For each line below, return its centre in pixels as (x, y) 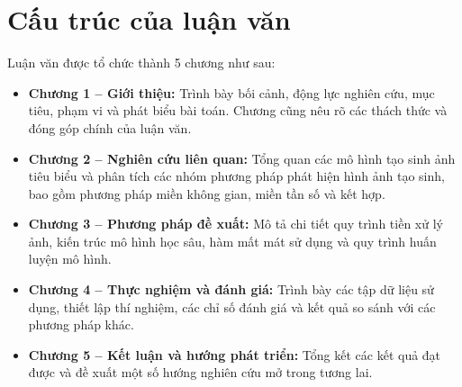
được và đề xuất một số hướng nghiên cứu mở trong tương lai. (200, 372)
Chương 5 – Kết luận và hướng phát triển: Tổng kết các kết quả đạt (235, 354)
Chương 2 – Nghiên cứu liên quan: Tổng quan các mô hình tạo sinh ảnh (242, 158)
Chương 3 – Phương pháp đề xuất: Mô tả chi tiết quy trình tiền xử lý (236, 224)
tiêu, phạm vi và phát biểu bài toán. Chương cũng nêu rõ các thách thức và (238, 110)
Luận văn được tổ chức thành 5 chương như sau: (141, 63)
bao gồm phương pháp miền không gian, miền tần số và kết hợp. (207, 193)
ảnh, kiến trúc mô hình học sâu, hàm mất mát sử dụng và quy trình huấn (232, 241)
